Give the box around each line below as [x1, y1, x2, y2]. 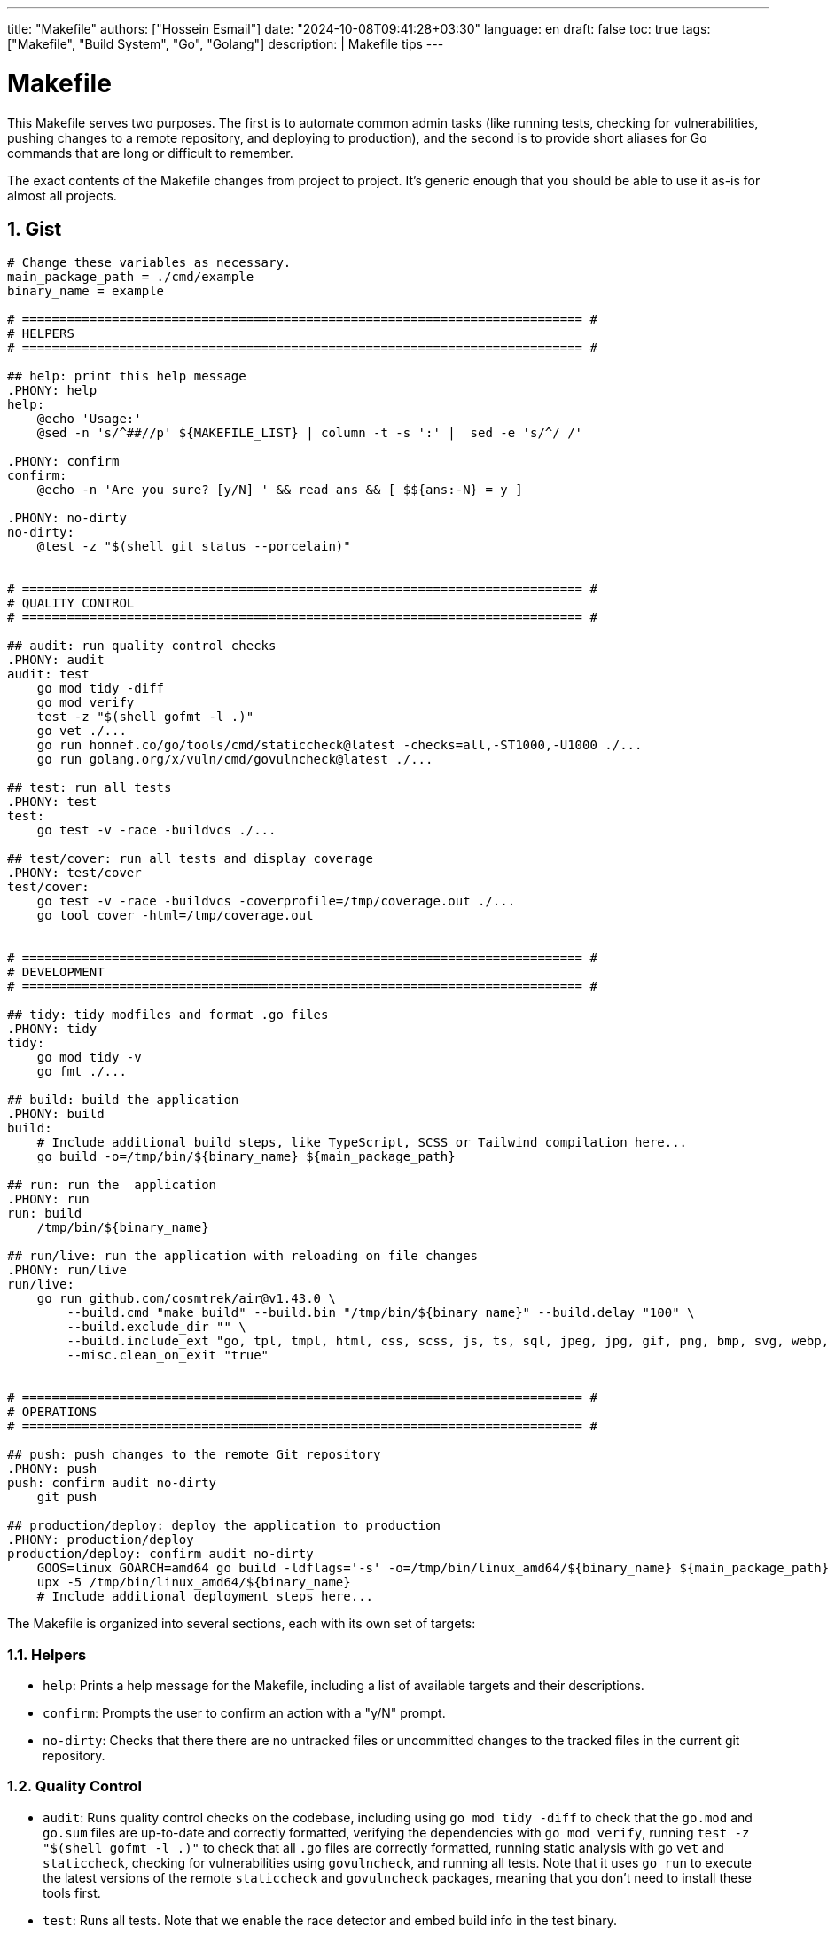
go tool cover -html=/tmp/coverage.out [36, 908, 314, 923]
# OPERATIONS [7, 1405, 98, 1420]
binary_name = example [7, 284, 165, 299]
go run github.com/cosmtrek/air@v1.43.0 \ [36, 1291, 336, 1306]
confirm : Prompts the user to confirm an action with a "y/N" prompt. [43, 1705, 446, 1721]
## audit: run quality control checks [7, 638, 277, 654]
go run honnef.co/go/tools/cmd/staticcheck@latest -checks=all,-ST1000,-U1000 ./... [36, 738, 643, 753]
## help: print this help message [7, 369, 246, 384]
